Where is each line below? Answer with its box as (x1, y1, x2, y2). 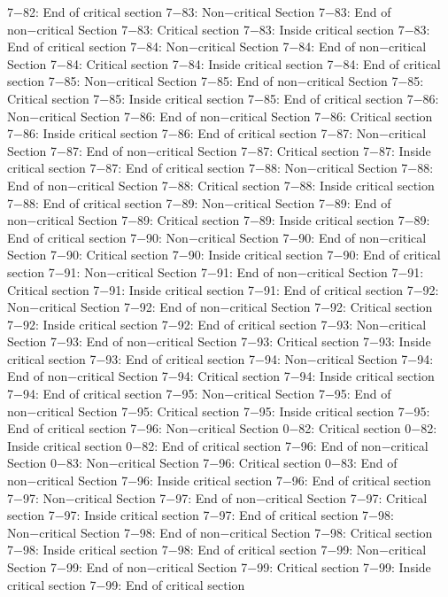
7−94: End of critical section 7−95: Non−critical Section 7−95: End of (7, 384, 391, 403)
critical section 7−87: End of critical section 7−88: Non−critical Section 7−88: (7, 159, 434, 177)
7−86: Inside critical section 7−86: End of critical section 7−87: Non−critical (7, 124, 427, 143)
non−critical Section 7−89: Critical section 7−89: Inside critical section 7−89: (7, 211, 430, 229)
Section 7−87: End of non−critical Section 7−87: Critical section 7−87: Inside (7, 141, 431, 159)
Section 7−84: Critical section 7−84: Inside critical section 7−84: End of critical (7, 54, 441, 73)
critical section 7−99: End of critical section (7, 575, 245, 593)
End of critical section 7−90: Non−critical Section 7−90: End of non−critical (7, 228, 427, 246)
